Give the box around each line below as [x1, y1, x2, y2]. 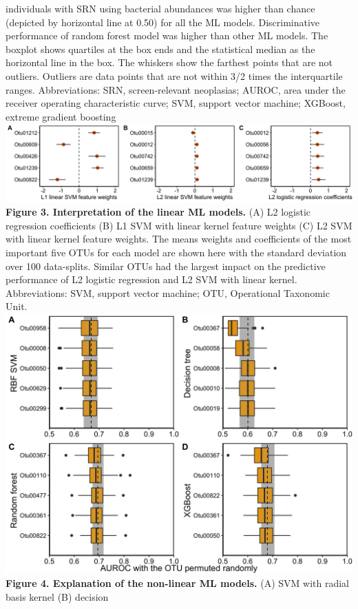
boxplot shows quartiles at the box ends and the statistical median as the [6, 41, 315, 56]
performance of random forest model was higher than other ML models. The [6, 28, 328, 43]
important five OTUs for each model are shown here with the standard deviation [6, 245, 347, 259]
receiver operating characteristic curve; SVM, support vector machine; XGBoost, [6, 96, 346, 110]
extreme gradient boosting [6, 109, 116, 123]
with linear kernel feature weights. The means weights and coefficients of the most [6, 231, 352, 246]
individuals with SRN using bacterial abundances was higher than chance [6, 1, 315, 15]
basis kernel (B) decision [6, 590, 109, 604]
